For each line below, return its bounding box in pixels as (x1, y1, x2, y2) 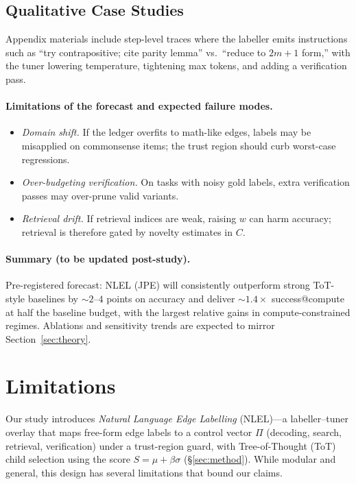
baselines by (27, 291, 78, 305)
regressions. (21, 152, 70, 166)
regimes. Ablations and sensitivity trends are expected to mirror (5, 318, 275, 332)
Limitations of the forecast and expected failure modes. (5, 99, 273, 113)
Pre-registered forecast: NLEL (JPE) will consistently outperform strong (5, 278, 310, 292)
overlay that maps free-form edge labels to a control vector (5, 425, 252, 439)
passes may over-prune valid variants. (21, 188, 179, 202)
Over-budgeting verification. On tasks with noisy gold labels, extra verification (21, 175, 350, 189)
